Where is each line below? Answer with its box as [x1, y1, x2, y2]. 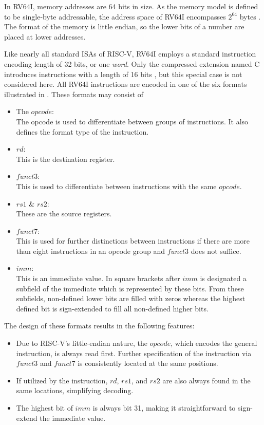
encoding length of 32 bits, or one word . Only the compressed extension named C [4, 58, 260, 69]
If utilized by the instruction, [16, 375, 108, 385]
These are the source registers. [16, 208, 112, 219]
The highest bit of [16, 402, 73, 413]
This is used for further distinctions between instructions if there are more [16, 235, 250, 246]
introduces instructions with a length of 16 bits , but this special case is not [4, 68, 242, 79]
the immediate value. [40, 412, 106, 423]
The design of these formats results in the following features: [4, 320, 195, 331]
